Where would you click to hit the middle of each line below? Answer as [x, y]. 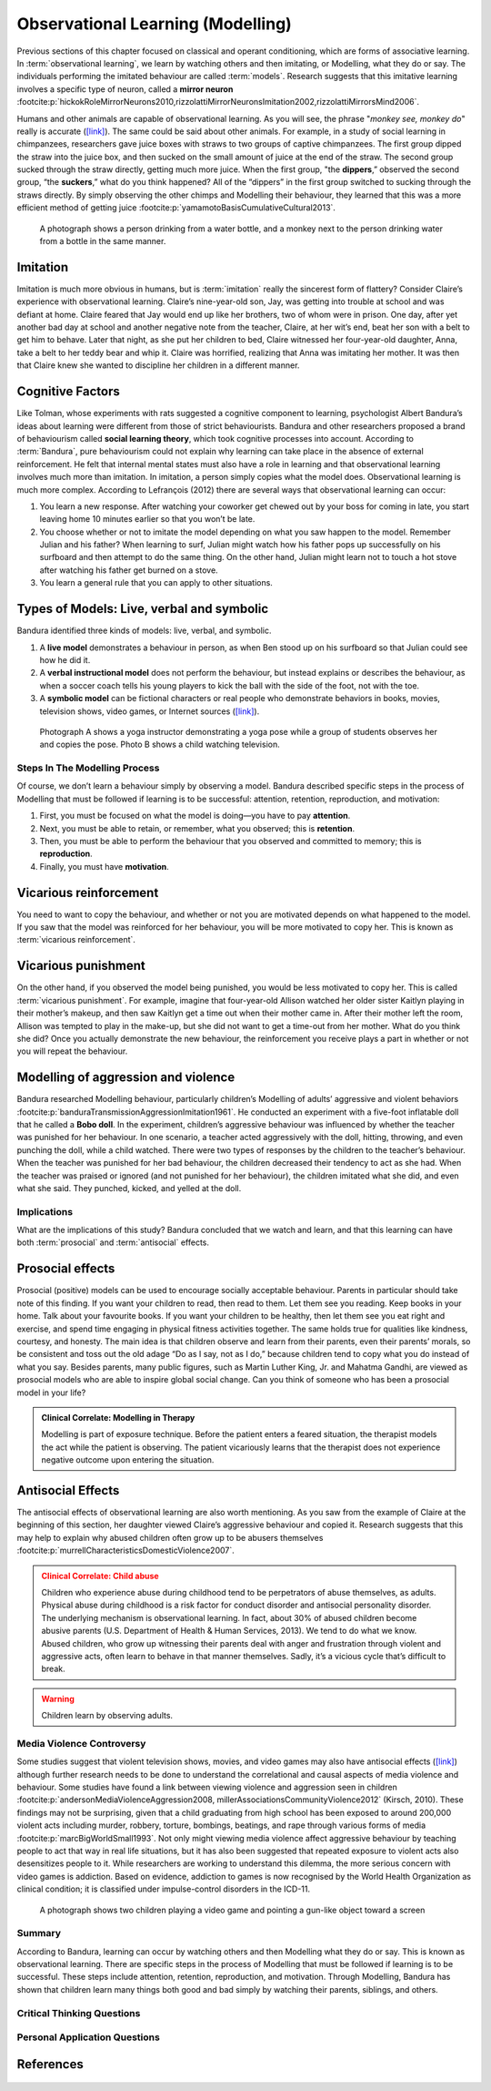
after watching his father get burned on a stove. [129, 570]
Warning [58, 1698]
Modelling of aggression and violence [126, 1078]
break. [53, 1669]
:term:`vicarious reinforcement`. [76, 940]
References [50, 2064]
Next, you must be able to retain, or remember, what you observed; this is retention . [197, 828]
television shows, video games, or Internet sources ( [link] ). [150, 711]
